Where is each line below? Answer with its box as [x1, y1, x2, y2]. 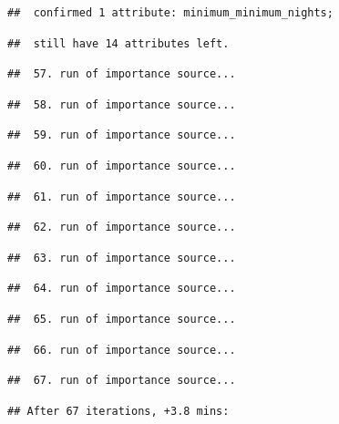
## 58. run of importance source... [7, 98, 236, 111]
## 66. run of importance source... [7, 343, 236, 357]
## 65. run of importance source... [7, 312, 236, 326]
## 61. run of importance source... [7, 190, 236, 203]
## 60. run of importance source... [7, 159, 236, 172]
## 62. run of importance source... [7, 221, 236, 234]
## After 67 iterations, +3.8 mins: [7, 404, 230, 418]
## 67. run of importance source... [7, 374, 236, 388]
